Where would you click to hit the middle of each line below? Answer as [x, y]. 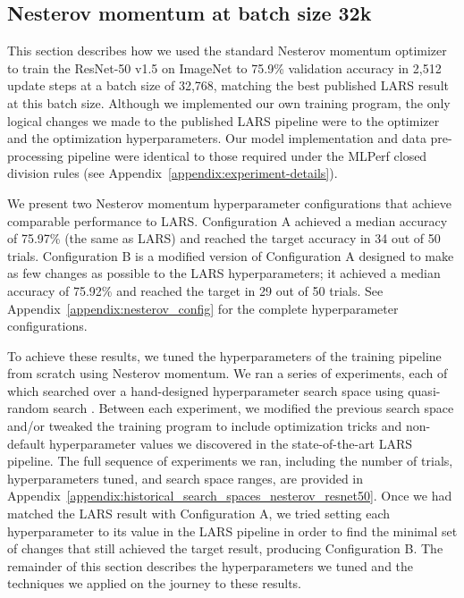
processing [35, 155]
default [26, 443]
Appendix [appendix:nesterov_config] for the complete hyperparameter [203, 308]
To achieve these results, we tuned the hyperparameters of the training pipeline [224, 355]
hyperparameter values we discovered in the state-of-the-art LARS [231, 443]
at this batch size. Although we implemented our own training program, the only [229, 102]
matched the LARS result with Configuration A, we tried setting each [199, 514]
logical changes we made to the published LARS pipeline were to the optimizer [224, 120]
